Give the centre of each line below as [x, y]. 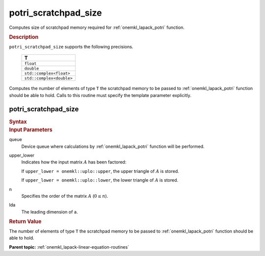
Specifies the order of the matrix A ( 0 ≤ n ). [65, 196]
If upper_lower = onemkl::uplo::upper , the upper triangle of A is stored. [100, 171]
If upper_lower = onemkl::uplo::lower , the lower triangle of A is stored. [100, 180]
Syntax [18, 121]
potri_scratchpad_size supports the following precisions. [71, 47]
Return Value [25, 222]
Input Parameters [31, 130]
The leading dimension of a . [50, 212]
